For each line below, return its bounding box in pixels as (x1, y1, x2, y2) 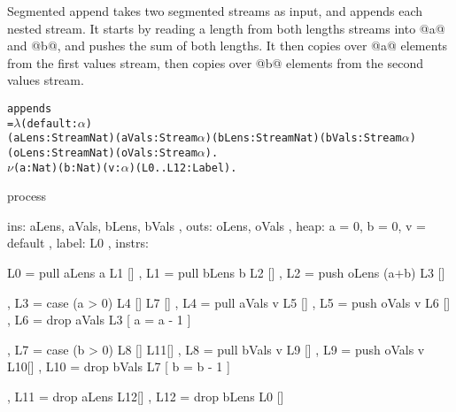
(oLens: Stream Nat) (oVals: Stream (7, 146, 197, 159)
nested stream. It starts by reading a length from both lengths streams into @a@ (7, 19, 445, 37)
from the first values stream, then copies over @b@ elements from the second (7, 53, 423, 72)
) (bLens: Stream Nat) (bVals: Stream (205, 132, 402, 145)
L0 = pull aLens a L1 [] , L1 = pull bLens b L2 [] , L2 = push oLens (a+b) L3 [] (7, 263, 445, 282)
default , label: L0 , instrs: (7, 233, 149, 252)
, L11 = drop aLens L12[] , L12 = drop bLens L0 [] (7, 387, 284, 405)
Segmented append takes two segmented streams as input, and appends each (7, 2, 423, 19)
